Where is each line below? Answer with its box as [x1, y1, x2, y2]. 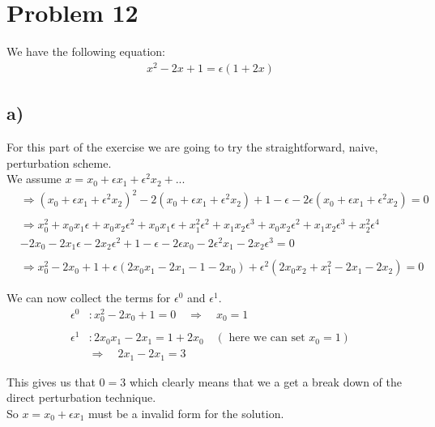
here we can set [228, 332, 305, 344]
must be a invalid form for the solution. [88, 404, 284, 421]
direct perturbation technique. [6, 389, 156, 406]
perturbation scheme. [6, 154, 112, 171]
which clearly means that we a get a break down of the [129, 373, 402, 390]
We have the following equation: [6, 43, 166, 60]
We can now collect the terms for [6, 289, 171, 306]
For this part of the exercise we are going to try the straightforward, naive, [6, 139, 378, 156]
